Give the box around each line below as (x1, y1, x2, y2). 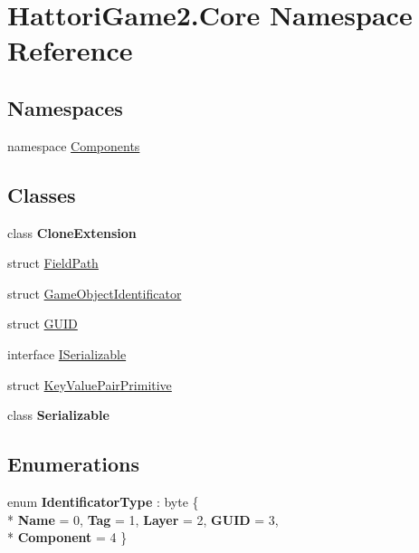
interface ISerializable (7, 344, 127, 363)
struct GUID (7, 314, 78, 333)
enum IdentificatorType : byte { (7, 491, 199, 510)
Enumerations (7, 450, 140, 478)
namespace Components (7, 136, 140, 155)
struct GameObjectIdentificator (7, 283, 182, 302)
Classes (7, 180, 76, 208)
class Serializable (7, 405, 110, 424)
